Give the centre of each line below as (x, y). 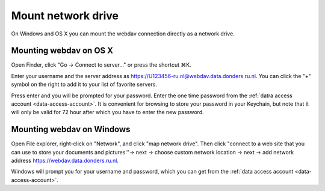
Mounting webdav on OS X (62, 51)
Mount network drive (65, 16)
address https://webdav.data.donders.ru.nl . (65, 161)
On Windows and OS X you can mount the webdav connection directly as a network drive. (123, 34)
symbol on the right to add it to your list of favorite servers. (84, 85)
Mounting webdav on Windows (71, 129)
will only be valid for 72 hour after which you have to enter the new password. (107, 112)
